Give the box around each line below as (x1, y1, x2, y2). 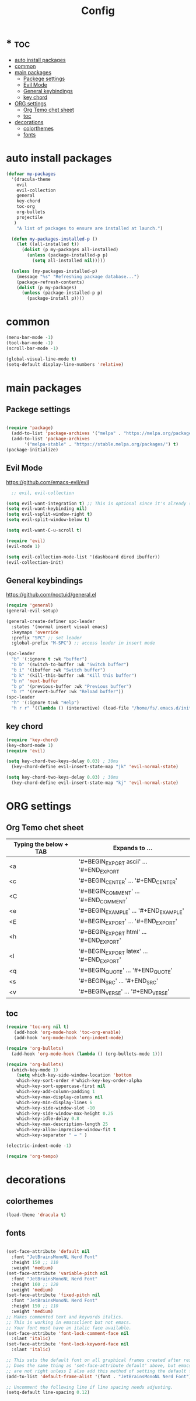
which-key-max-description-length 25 (16, 1121, 108, 1128)
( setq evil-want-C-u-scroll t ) (6, 527, 82, 533)
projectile (16, 214, 43, 220)
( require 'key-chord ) (6, 737, 59, 743)
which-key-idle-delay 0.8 (16, 1116, 80, 1122)
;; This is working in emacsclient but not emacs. (6, 1319, 132, 1325)
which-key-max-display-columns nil (16, 1094, 103, 1100)
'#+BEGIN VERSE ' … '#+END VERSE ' (78, 988, 170, 996)
